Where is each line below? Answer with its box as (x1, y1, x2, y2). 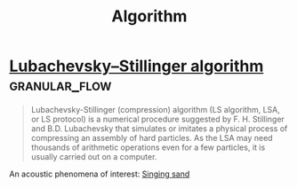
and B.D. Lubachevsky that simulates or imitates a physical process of (30, 122, 288, 134)
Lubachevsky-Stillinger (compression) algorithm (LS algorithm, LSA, (30, 104, 280, 114)
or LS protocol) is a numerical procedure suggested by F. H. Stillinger (30, 114, 285, 124)
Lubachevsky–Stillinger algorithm (9, 56, 264, 76)
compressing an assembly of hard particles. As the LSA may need (30, 132, 273, 143)
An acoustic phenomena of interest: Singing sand (9, 168, 190, 179)
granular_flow (9, 75, 112, 95)
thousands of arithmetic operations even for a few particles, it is (30, 142, 266, 153)
